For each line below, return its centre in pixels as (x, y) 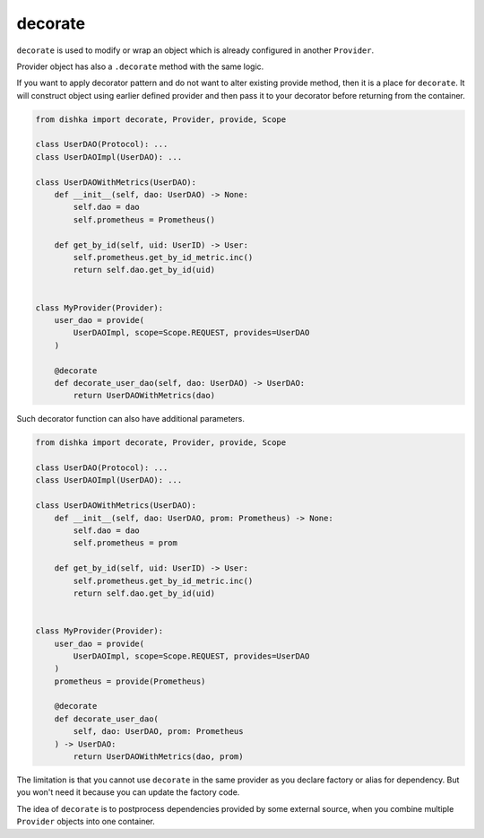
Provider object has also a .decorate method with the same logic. (140, 66)
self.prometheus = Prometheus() (144, 219)
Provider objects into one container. (86, 822)
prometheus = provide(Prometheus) (130, 681)
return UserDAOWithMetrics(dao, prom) (158, 757)
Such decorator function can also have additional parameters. (131, 419)
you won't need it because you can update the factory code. (128, 792)
